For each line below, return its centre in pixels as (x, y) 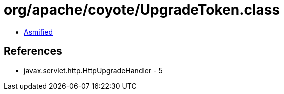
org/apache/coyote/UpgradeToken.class (142, 10)
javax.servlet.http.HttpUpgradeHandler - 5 (93, 70)
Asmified (38, 32)
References (33, 51)
